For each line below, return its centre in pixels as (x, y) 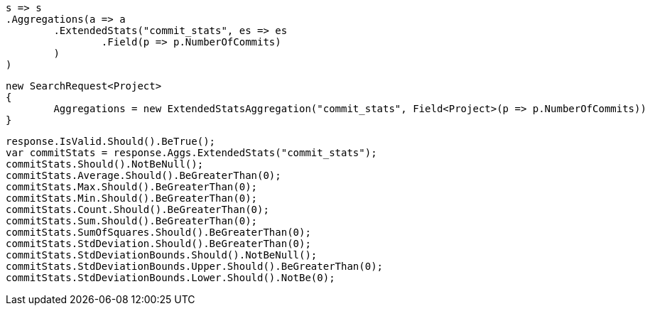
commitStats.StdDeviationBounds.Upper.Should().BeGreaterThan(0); (195, 266)
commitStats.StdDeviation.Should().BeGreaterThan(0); (158, 244)
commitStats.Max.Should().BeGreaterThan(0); (132, 187)
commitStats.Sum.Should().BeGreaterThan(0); (132, 221)
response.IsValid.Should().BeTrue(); (111, 141)
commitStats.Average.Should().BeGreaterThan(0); (143, 175)
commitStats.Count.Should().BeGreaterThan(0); (137, 209)
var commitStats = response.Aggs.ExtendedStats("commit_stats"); (191, 153)
